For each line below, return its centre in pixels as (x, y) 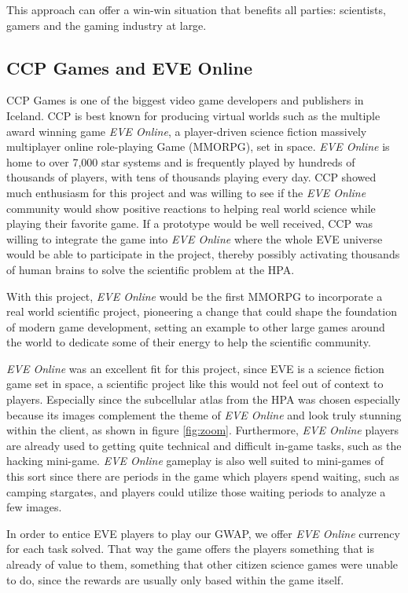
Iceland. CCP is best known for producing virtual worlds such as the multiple (193, 115)
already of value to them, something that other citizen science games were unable (202, 564)
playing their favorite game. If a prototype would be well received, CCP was (189, 223)
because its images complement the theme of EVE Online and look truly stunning (204, 414)
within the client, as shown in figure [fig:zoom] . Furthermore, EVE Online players (202, 430)
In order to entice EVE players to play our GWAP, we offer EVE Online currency (203, 533)
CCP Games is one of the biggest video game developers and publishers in (185, 100)
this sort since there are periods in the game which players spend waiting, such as (203, 476)
